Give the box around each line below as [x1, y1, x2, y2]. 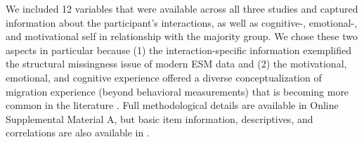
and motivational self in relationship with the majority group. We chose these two [6, 29, 358, 44]
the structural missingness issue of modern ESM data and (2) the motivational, [6, 56, 347, 71]
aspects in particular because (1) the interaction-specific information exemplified [6, 42, 352, 57]
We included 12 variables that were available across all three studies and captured [6, 1, 358, 15]
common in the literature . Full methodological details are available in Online [6, 98, 339, 112]
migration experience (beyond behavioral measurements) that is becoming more [6, 84, 349, 98]
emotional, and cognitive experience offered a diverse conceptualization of [6, 70, 322, 84]
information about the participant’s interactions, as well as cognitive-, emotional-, [6, 15, 358, 30]
